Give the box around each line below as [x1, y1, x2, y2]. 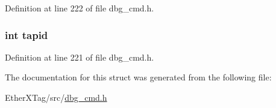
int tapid [5, 27, 48, 42]
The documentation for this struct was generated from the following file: [5, 71, 272, 83]
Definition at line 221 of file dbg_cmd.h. [5, 50, 154, 63]
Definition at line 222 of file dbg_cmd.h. [5, 2, 154, 14]
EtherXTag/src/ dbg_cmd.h [5, 91, 107, 103]
